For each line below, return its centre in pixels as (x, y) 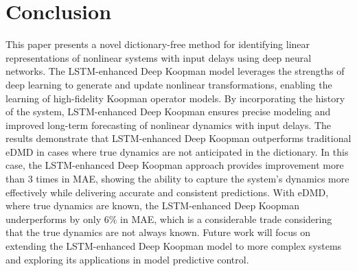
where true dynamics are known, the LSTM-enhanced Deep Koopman (152, 205)
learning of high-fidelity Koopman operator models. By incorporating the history (175, 98)
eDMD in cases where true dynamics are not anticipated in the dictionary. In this (177, 151)
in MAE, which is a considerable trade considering (226, 219)
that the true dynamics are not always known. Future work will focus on (158, 232)
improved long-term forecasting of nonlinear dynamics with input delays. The (169, 125)
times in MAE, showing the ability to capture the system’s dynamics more (193, 179)
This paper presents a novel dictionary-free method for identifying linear (158, 44)
